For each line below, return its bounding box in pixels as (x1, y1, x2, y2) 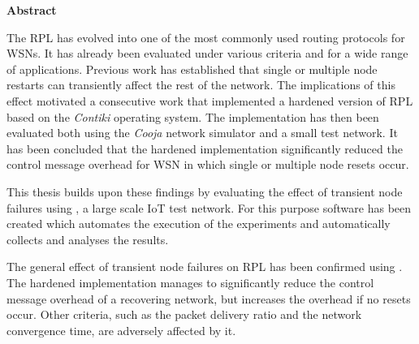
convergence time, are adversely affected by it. (6, 321, 236, 338)
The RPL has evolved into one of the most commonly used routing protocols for (6, 28, 405, 45)
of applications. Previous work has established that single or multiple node (6, 60, 378, 77)
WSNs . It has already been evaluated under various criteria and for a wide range (6, 45, 408, 62)
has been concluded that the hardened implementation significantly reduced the (6, 140, 403, 157)
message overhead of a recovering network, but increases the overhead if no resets (6, 290, 411, 307)
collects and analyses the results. (6, 230, 169, 247)
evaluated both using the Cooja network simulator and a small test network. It (6, 124, 398, 141)
